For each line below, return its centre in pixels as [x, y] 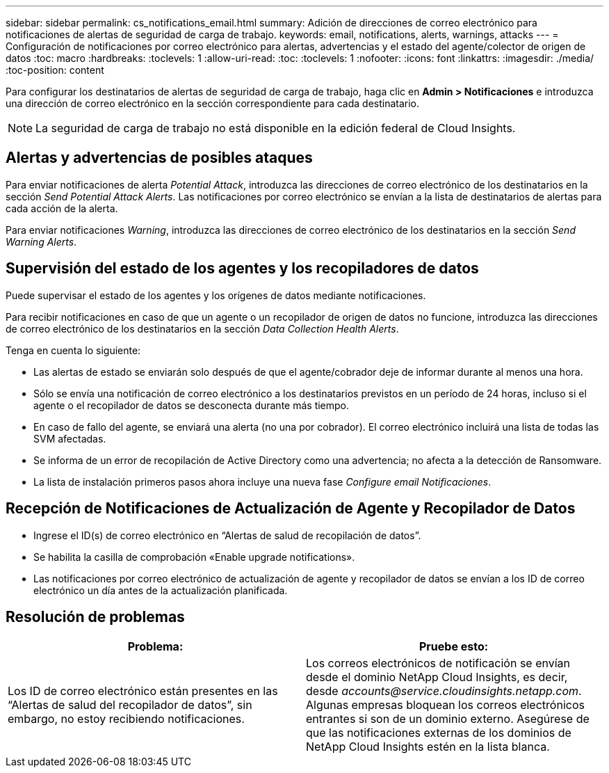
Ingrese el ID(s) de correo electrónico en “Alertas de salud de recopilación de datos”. [227, 535]
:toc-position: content [55, 70]
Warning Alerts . [41, 241]
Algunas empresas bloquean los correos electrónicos [445, 705]
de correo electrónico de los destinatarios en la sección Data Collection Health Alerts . [202, 328]
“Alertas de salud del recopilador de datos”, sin [130, 705]
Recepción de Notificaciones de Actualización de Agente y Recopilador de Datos [291, 509]
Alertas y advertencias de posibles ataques [159, 158]
